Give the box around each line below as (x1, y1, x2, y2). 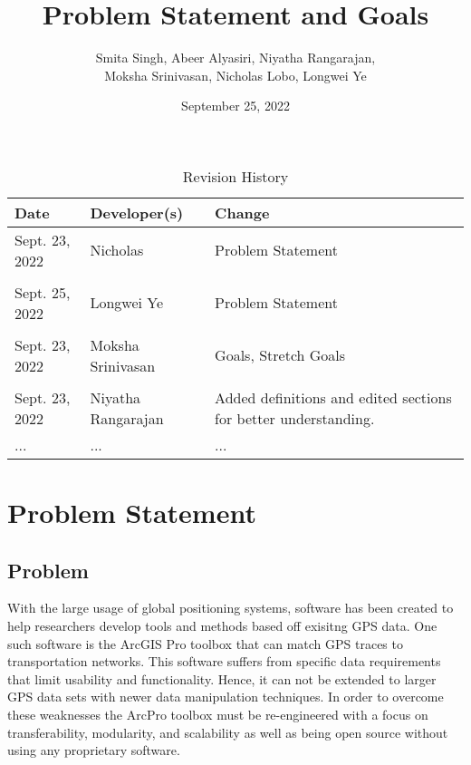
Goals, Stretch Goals (215, 344, 346, 366)
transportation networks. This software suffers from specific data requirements (7, 652, 441, 671)
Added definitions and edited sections (215, 386, 452, 408)
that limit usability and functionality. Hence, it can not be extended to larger (7, 669, 437, 688)
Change (215, 201, 270, 223)
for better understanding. (215, 407, 375, 429)
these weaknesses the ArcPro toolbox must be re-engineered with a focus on (7, 705, 428, 724)
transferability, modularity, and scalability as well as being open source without (7, 722, 448, 741)
